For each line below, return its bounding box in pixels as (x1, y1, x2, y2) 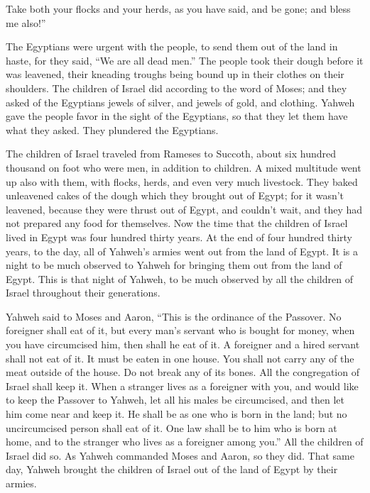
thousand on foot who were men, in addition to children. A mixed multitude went (6, 160, 361, 175)
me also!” (6, 15, 46, 30)
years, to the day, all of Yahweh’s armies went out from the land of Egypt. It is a (6, 243, 359, 258)
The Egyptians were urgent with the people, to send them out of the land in (6, 39, 338, 54)
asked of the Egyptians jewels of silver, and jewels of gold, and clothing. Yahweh (6, 94, 355, 109)
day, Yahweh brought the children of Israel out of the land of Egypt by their (6, 462, 338, 477)
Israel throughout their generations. (6, 285, 160, 300)
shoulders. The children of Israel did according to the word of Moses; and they (6, 80, 347, 95)
